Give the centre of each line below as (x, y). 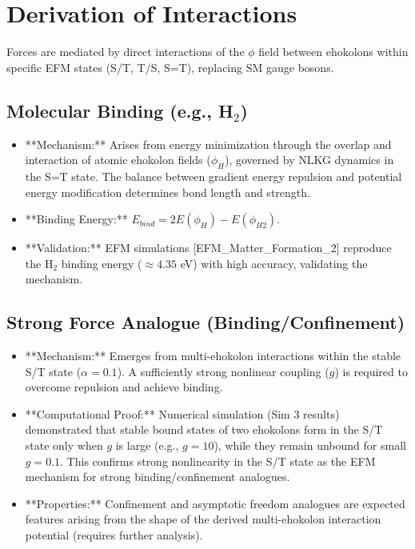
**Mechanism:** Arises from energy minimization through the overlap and (208, 144)
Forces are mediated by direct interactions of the (126, 52)
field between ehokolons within (333, 52)
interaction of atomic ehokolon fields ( (118, 160)
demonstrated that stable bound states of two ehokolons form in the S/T (204, 429)
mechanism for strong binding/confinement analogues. (158, 477)
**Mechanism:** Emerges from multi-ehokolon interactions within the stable (213, 356)
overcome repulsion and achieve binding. (124, 387)
